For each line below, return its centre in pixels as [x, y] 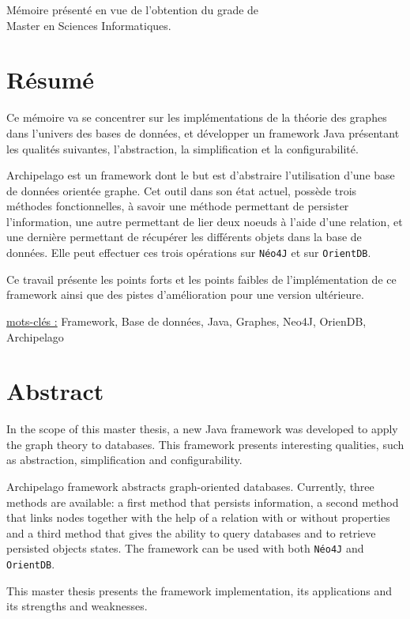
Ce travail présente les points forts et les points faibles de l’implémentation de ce [201, 279]
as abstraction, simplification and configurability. [124, 460]
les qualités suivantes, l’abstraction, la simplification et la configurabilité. [182, 148]
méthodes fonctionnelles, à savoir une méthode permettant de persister [178, 206]
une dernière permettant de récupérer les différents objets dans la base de [184, 237]
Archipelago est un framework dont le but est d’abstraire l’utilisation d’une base [201, 175]
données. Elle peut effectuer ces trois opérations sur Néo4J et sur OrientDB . [189, 253]
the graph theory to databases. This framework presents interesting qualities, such [205, 444]
